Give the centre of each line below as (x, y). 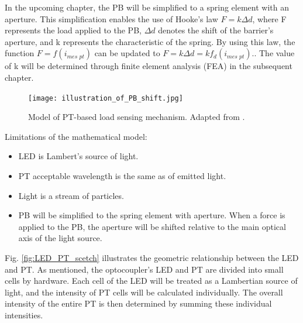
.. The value (273, 53)
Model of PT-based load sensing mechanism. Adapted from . (137, 117)
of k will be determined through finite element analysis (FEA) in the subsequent (149, 66)
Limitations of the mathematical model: (76, 136)
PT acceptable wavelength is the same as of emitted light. (122, 176)
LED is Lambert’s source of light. (78, 156)
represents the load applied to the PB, (73, 30)
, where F (269, 18)
